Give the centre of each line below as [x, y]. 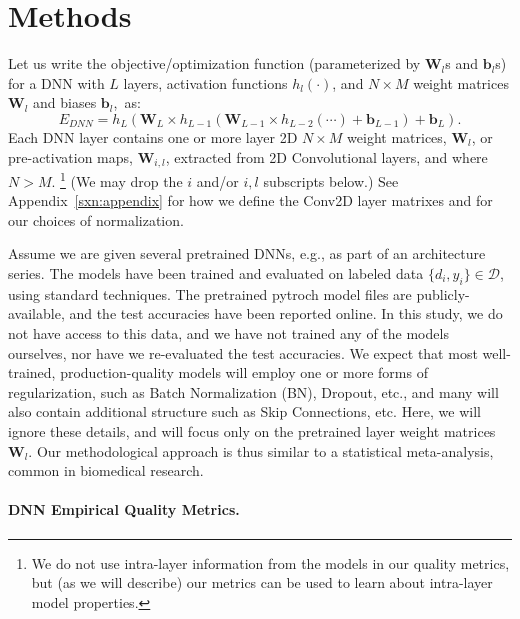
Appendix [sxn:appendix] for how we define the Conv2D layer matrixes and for [250, 200]
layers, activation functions [205, 82]
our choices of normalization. [96, 219]
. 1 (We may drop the [117, 179]
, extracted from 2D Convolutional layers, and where [326, 156]
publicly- [443, 293]
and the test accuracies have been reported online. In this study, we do [286, 313]
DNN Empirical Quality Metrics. [124, 509]
